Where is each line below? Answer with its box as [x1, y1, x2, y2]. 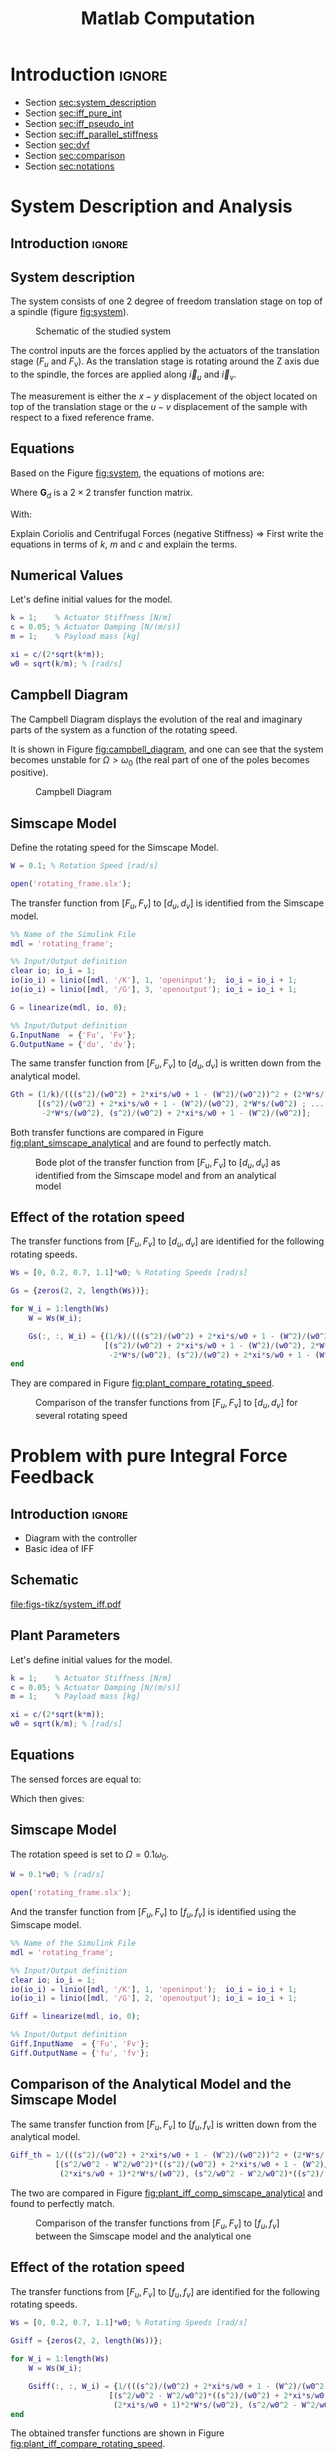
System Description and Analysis [10, 195, 293, 218]
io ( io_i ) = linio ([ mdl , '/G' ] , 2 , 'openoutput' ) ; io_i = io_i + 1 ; [10, 1993, 298, 2004]
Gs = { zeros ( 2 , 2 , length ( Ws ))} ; [10, 1286, 150, 1296]
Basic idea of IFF [24, 1543, 95, 1555]
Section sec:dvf [24, 138, 90, 151]
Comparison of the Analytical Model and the [10, 2076, 292, 2093]
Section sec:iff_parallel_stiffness [24, 128, 158, 140]
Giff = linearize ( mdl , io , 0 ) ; [10, 2012, 141, 2022]
